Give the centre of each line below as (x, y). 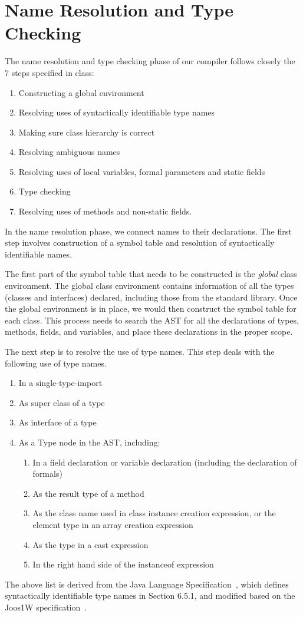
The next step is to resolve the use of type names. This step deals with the (140, 351)
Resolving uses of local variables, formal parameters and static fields (142, 171)
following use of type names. (56, 363)
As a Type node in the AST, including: (89, 442)
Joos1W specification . (46, 607)
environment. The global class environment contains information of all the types (149, 286)
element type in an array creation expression (113, 524)
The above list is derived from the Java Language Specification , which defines (147, 584)
